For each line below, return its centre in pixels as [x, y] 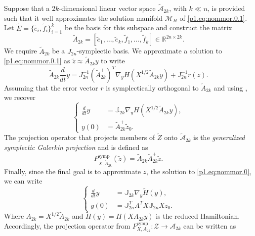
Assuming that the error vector [51, 87]
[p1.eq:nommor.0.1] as [37, 61]
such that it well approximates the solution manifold [84, 18]
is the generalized [219, 137]
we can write [23, 181]
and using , [231, 87]
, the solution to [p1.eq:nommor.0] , [199, 171]
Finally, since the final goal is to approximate [72, 171]
